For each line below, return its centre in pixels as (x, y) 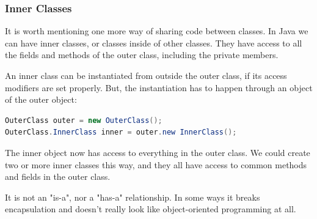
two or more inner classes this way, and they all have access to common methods (156, 164)
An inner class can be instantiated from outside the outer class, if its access (146, 75)
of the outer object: (41, 99)
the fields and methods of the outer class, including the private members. (142, 55)
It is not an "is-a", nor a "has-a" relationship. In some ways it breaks (133, 197)
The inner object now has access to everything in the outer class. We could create (158, 152)
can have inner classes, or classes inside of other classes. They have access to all (154, 43)
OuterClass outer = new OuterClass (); (84, 120)
